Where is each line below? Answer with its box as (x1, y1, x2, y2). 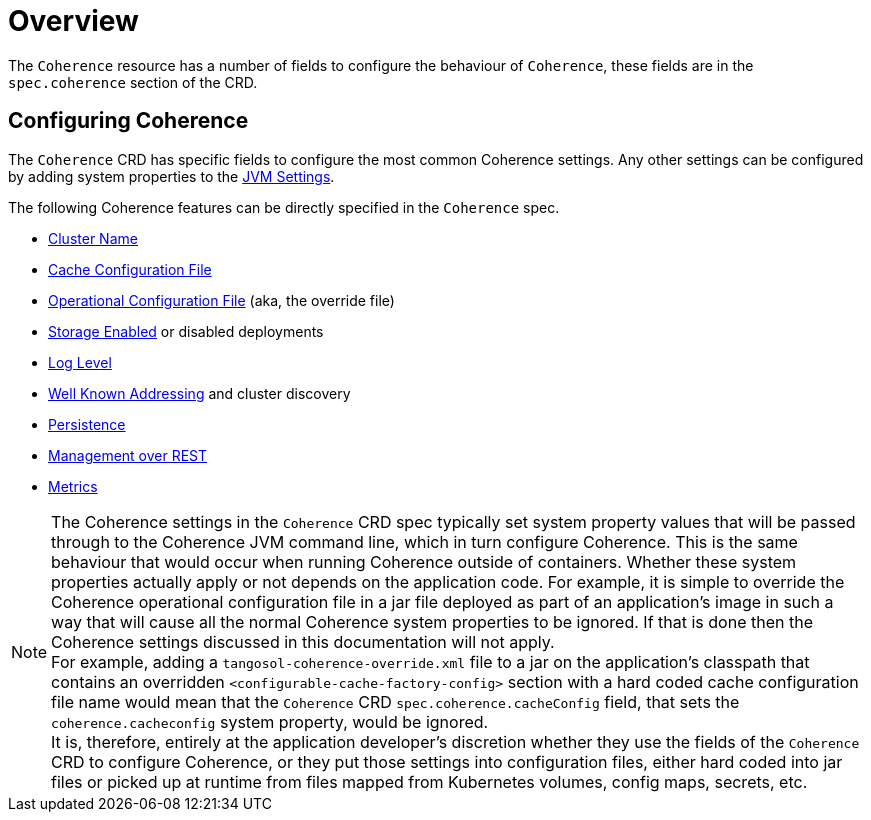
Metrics (48, 477, 98, 495)
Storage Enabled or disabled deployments (48, 322, 324, 340)
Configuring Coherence (8, 108, 249, 134)
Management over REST (48, 446, 208, 464)
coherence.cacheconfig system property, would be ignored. (51, 711, 489, 732)
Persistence (48, 415, 126, 433)
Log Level (48, 353, 112, 371)
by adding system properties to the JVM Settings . (8, 167, 335, 185)
